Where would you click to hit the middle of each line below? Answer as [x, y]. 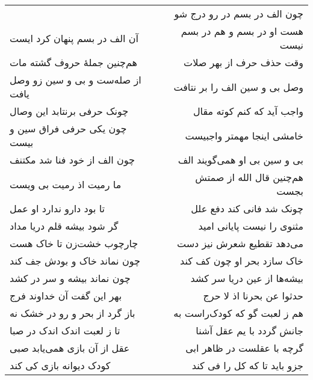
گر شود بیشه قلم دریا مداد [64, 226]
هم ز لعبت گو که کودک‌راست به [238, 313]
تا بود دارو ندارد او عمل [57, 208]
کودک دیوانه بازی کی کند [60, 365]
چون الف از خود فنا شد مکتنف [72, 160]
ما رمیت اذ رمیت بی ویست [66, 184]
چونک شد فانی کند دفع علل [247, 208]
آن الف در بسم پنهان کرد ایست [74, 38]
